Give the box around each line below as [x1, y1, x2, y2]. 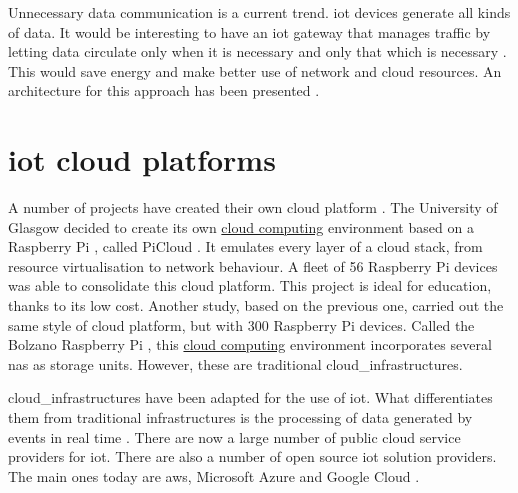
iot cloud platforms [8, 139, 276, 180]
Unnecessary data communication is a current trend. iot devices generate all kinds [8, 2, 511, 22]
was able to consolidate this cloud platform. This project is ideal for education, [8, 275, 492, 296]
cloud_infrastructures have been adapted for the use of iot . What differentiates [8, 387, 493, 408]
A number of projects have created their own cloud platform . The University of [8, 197, 498, 218]
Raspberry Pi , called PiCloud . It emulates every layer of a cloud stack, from [8, 236, 483, 257]
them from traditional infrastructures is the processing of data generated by [8, 407, 473, 428]
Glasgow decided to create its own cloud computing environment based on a [8, 216, 474, 237]
